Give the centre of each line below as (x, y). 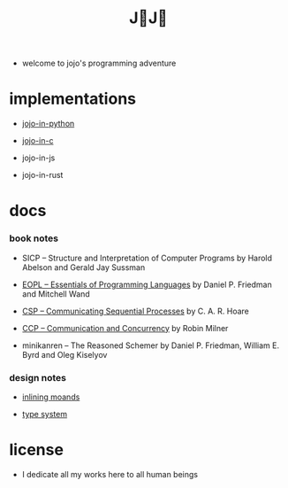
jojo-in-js (38, 158)
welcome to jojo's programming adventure (99, 63)
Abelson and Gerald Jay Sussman (83, 267)
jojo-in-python (48, 124)
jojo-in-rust (42, 175)
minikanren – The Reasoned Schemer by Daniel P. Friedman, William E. (151, 345)
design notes (38, 377)
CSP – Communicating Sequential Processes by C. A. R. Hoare (135, 311)
